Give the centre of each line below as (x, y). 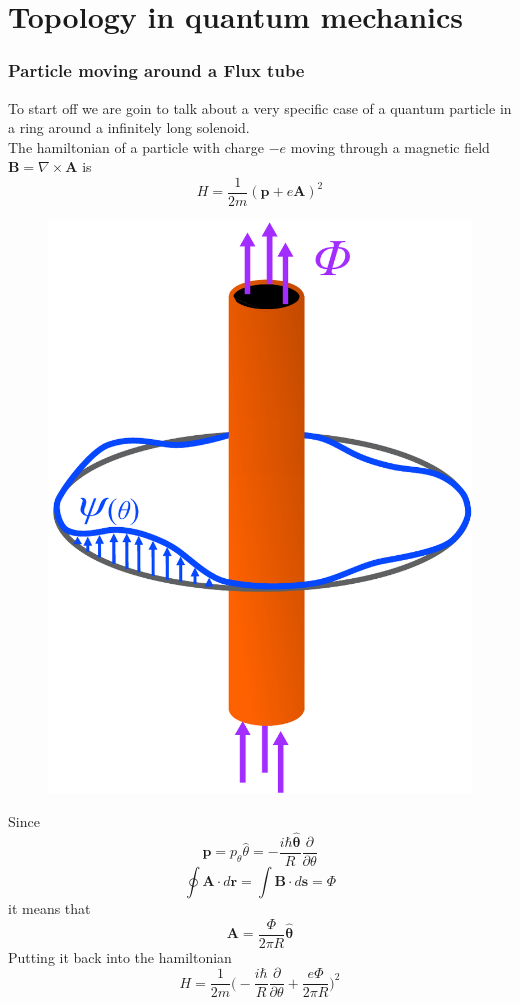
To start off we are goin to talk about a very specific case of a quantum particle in (260, 107)
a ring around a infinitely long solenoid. (129, 127)
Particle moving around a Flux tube (156, 70)
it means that (49, 908)
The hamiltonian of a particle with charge (136, 146)
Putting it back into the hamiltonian (120, 956)
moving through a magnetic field (390, 146)
